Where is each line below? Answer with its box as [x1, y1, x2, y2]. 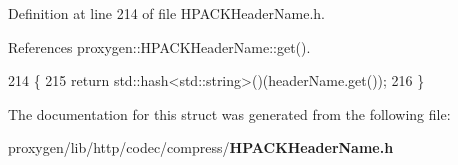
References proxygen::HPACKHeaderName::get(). [8, 36, 311, 57]
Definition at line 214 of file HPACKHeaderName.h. [8, 3, 326, 23]
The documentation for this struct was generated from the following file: [8, 103, 451, 124]
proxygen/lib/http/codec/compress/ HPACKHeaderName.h [8, 137, 394, 158]
